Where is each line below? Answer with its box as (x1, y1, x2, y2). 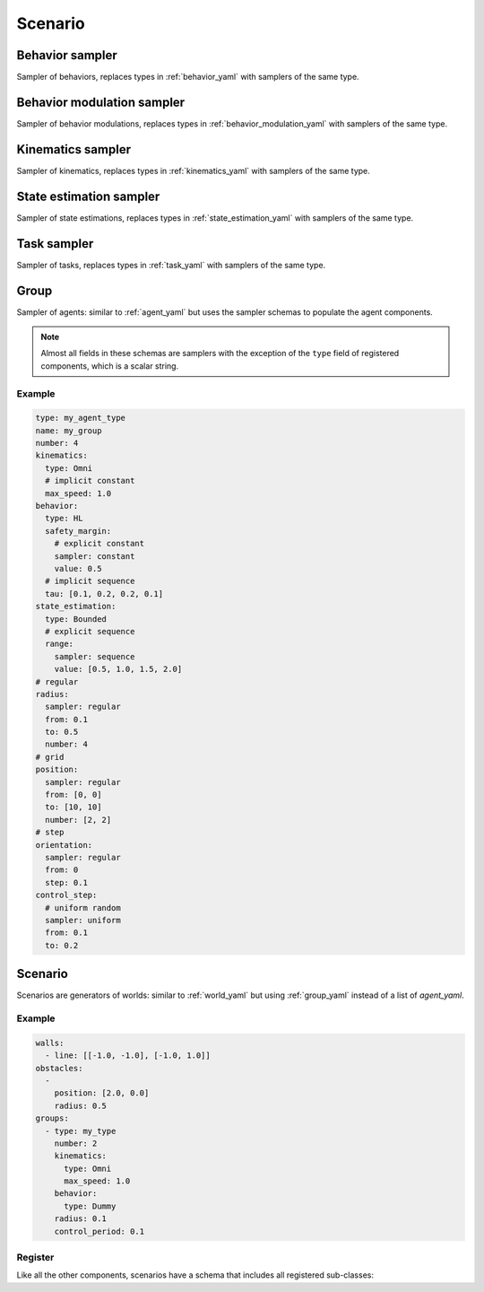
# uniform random (45, 903, 121, 912)
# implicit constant (45, 476, 135, 486)
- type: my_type (45, 1126, 117, 1136)
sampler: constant (54, 551, 135, 561)
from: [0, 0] (45, 790, 102, 800)
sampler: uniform (45, 915, 121, 925)
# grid (35, 752, 65, 762)
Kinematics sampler (16, 142, 132, 157)
